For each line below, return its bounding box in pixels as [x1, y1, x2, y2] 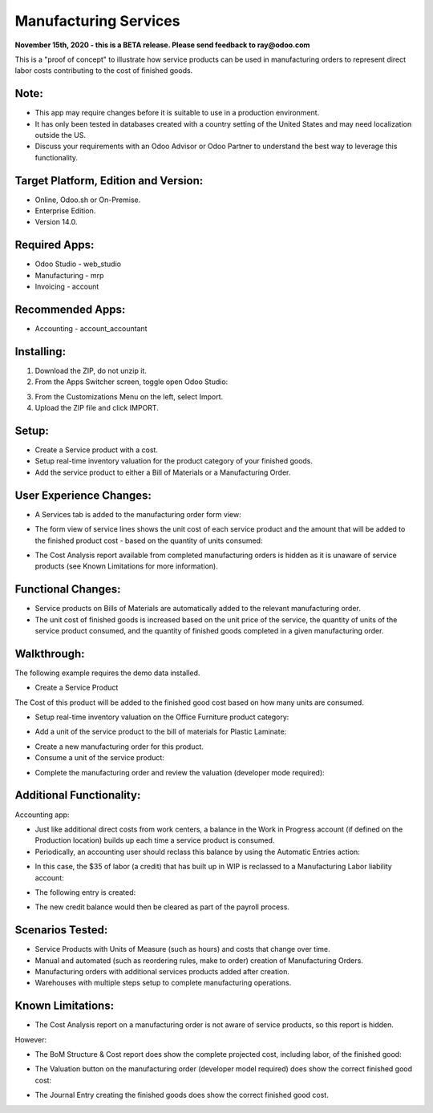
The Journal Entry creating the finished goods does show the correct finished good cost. [34, 1091, 329, 1100]
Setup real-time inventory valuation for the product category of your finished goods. [34, 456, 313, 466]
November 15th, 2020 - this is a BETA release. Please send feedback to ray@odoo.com [14, 40, 310, 50]
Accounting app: [14, 810, 70, 820]
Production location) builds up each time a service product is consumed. [34, 836, 275, 845]
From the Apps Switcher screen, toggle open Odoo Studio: [34, 377, 229, 387]
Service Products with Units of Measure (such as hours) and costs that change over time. [34, 945, 330, 954]
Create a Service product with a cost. [34, 445, 158, 455]
